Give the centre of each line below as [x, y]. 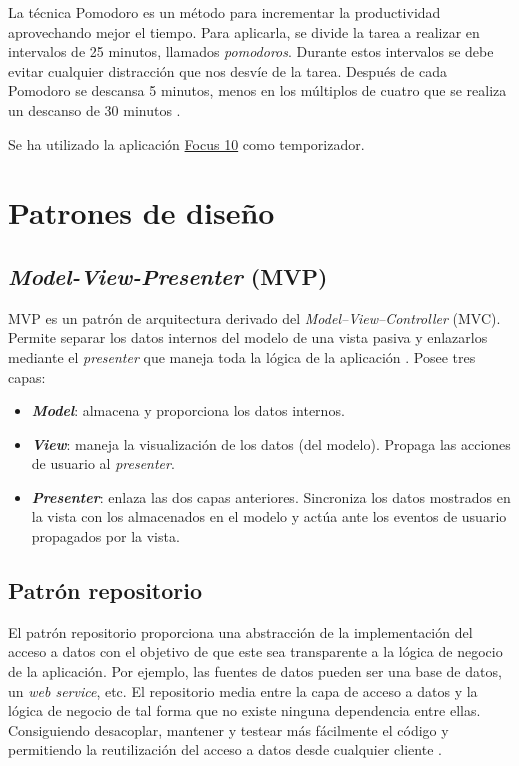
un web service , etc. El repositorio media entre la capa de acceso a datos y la [243, 690]
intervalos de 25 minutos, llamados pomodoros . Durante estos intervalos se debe [251, 51]
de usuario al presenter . [103, 463]
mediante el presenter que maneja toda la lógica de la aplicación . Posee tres [242, 356]
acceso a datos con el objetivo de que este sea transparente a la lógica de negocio [255, 651]
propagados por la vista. [105, 536]
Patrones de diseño [141, 212]
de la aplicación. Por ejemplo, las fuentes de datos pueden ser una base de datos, [255, 671]
